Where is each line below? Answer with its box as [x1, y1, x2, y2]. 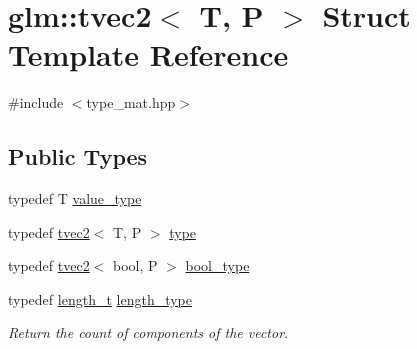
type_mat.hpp [86, 92, 176, 113]
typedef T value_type [8, 188, 142, 209]
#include [8, 92, 64, 113]
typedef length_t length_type [8, 288, 193, 309]
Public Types [8, 141, 148, 172]
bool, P [113, 255, 158, 276]
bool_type [185, 255, 250, 276]
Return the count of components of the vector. [8, 322, 289, 343]
